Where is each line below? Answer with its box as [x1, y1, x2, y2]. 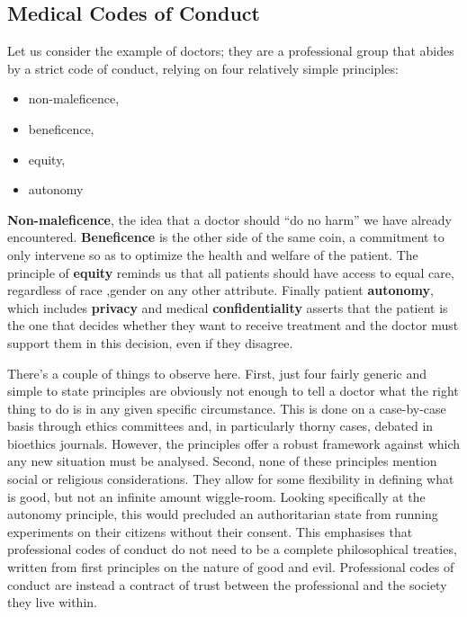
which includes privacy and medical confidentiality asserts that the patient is [7, 298, 448, 317]
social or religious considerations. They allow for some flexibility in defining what [7, 469, 454, 488]
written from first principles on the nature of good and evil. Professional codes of [7, 558, 454, 577]
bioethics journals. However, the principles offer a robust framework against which [7, 434, 461, 452]
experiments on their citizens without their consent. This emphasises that [7, 522, 413, 541]
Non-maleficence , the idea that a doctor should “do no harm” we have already [7, 210, 452, 228]
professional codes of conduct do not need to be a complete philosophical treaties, [7, 540, 457, 559]
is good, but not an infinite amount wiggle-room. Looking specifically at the [7, 487, 426, 505]
